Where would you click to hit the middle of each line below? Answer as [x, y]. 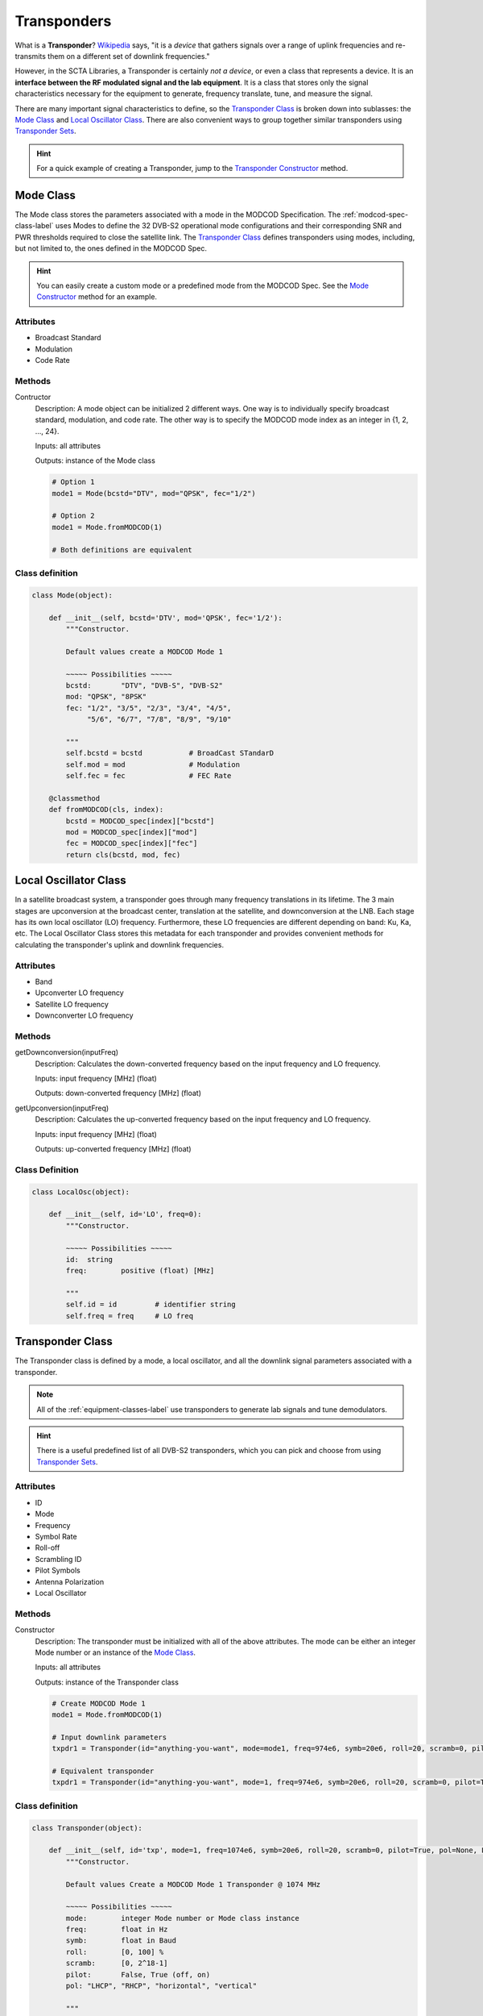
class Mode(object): [72, 595]
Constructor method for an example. [97, 297]
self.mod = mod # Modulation [153, 764]
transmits [30, 56]
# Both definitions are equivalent [122, 550]
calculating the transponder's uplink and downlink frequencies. [120, 944]
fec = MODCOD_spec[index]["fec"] [132, 843]
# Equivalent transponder [103, 1771]
